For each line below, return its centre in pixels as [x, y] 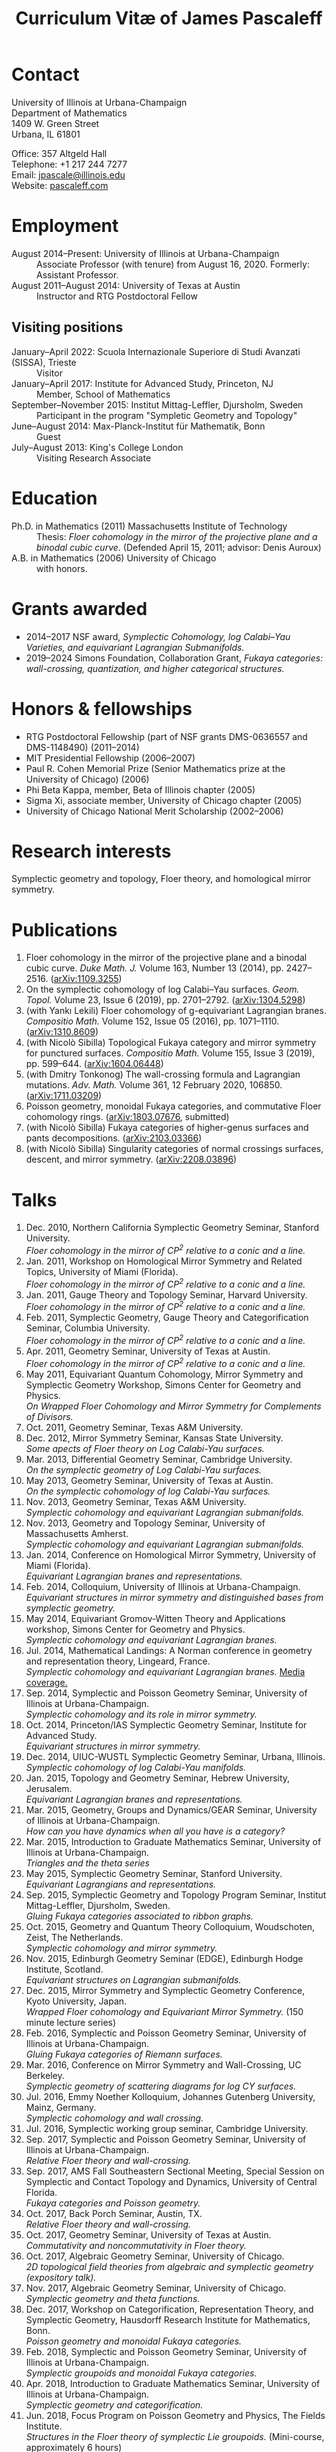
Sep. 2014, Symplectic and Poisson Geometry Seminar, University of [166, 1693]
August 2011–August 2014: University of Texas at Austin [126, 285]
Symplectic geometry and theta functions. [113, 2298]
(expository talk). [61, 2277]
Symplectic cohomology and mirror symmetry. [121, 1948]
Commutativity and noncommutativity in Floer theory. [136, 2245]
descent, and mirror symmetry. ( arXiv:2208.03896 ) [131, 1159]
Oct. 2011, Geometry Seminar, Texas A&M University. [134, 1427]
